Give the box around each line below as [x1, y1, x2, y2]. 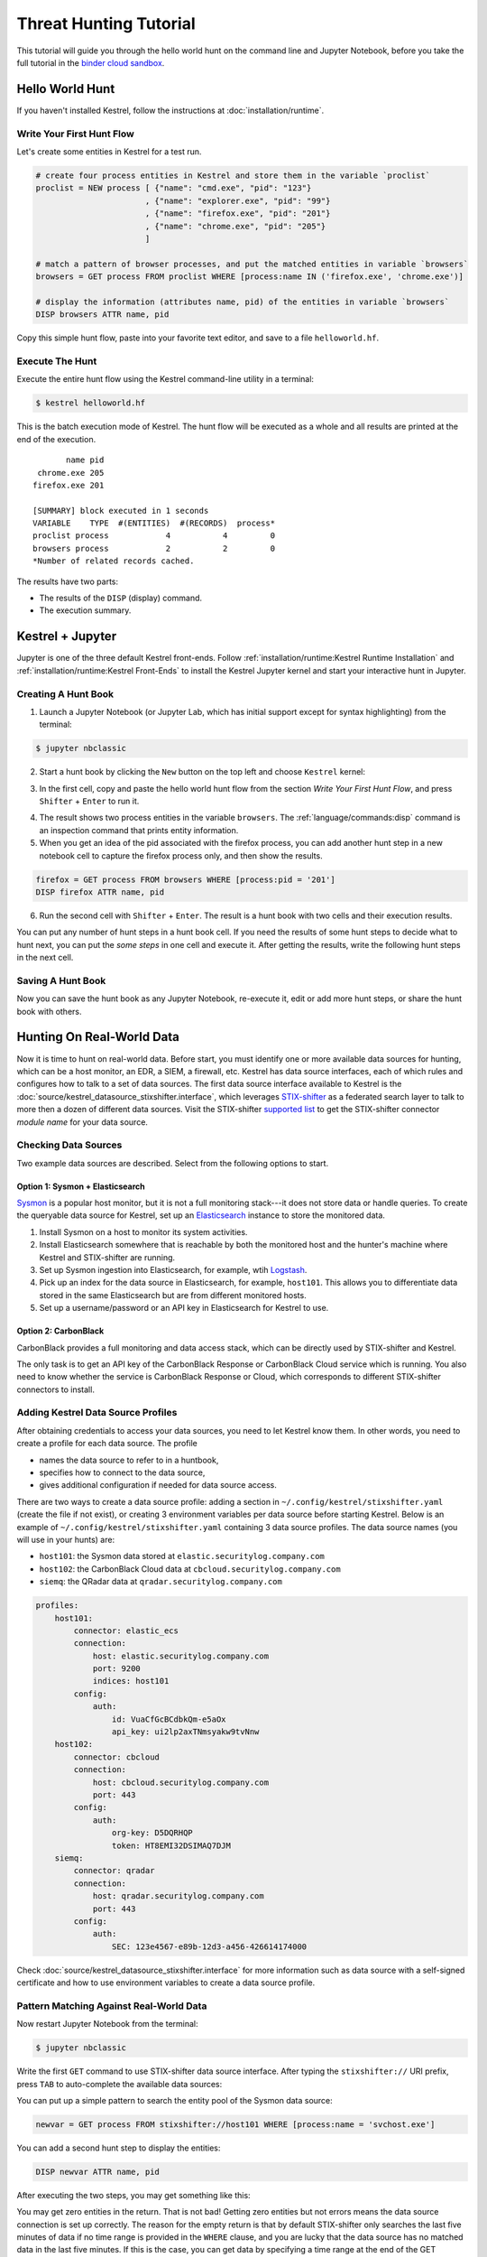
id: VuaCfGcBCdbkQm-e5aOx [111, 1714, 226, 1724]
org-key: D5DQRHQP [111, 1828, 193, 1838]
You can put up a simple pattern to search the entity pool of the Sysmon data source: [16, 2094, 333, 2105]
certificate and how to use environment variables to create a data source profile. [16, 1977, 316, 1988]
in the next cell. [16, 952, 74, 963]
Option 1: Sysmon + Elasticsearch [16, 1181, 146, 1192]
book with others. [16, 1006, 82, 1017]
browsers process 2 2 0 [32, 543, 275, 553]
